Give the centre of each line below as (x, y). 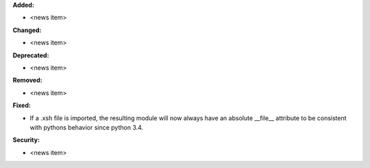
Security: (26, 140)
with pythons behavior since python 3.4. (87, 127)
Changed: (27, 30)
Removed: (27, 80)
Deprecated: (31, 55)
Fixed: (22, 105)
